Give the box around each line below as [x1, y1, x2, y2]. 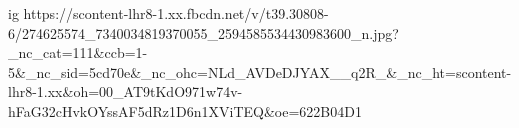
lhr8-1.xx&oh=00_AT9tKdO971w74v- [8, 81, 243, 102]
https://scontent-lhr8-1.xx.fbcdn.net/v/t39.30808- [23, 3, 329, 23]
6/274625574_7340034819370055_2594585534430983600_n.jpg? [8, 22, 399, 43]
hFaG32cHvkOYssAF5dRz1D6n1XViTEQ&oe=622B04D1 [8, 100, 362, 121]
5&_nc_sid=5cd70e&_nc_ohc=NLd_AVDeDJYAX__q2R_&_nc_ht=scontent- [8, 61, 512, 82]
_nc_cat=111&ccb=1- [8, 42, 148, 63]
